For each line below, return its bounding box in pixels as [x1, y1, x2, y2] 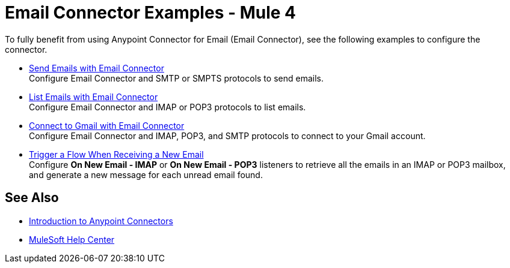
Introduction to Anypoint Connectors [29, 215, 173, 226]
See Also [5, 190, 59, 206]
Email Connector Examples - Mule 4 [5, 2, 296, 23]
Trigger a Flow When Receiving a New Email [29, 149, 204, 159]
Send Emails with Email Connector [29, 62, 164, 73]
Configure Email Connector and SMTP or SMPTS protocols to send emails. [29, 73, 324, 83]
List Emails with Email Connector [29, 91, 158, 102]
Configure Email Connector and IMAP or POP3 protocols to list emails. [29, 101, 306, 112]
